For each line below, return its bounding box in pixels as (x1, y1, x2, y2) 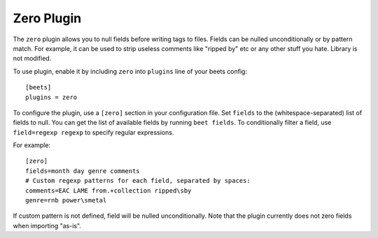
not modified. (13, 54, 52, 63)
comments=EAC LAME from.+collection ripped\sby (25, 186, 192, 195)
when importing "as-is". (13, 221, 82, 230)
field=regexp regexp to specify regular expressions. (13, 128, 174, 136)
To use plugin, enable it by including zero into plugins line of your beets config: (13, 67, 248, 75)
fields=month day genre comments (25, 167, 140, 174)
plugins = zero (25, 93, 78, 101)
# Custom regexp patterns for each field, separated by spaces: (25, 177, 251, 185)
